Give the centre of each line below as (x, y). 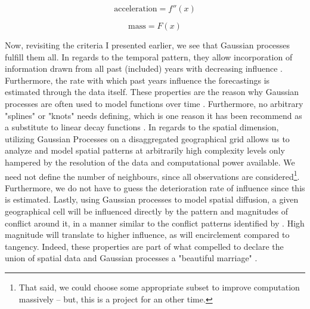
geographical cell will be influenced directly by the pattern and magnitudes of (147, 211)
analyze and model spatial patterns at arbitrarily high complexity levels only (145, 150)
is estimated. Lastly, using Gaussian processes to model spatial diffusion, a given (152, 199)
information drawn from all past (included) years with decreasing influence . (144, 68)
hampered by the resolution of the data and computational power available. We (150, 162)
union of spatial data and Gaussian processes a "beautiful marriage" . (131, 258)
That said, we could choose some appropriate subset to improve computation (159, 287)
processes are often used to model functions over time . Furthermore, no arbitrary (154, 103)
